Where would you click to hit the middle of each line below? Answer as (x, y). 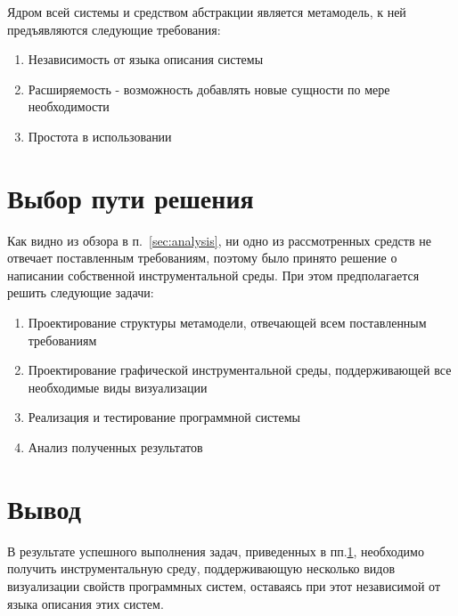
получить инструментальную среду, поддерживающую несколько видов (201, 568)
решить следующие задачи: (81, 292)
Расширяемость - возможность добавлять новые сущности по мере (209, 89)
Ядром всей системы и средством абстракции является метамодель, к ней (207, 12)
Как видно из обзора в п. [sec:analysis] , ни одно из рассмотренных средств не (219, 240)
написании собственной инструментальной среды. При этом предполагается (213, 275)
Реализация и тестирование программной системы (164, 417)
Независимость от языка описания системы (146, 59)
